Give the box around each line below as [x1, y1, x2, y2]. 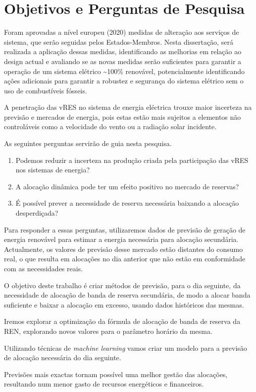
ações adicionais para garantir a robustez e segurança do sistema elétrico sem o [4, 76, 244, 86]
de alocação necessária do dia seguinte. [4, 352, 121, 363]
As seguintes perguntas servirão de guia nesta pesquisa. [4, 138, 172, 149]
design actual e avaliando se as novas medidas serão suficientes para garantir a [4, 56, 242, 66]
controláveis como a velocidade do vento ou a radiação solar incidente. [4, 121, 217, 132]
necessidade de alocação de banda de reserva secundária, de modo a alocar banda [4, 290, 251, 300]
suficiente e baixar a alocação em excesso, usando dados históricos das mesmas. [4, 299, 244, 310]
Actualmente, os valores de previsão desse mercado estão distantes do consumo [4, 243, 243, 254]
